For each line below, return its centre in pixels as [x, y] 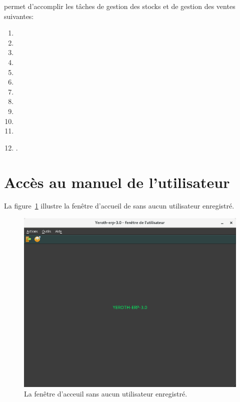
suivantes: [19, 16]
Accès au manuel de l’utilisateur [117, 182]
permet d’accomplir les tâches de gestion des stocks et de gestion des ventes [120, 6]
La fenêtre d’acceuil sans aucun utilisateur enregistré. [106, 394]
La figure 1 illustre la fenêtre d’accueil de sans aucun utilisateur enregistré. [119, 206]
